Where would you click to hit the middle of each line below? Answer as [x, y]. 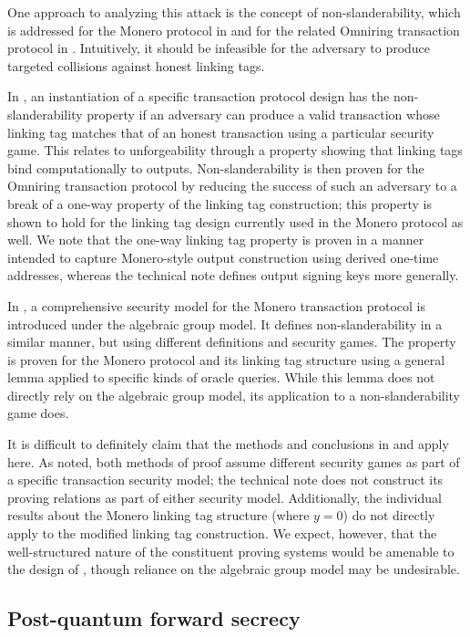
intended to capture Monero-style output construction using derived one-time [223, 257]
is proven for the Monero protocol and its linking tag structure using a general [226, 359]
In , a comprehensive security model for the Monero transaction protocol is [217, 305]
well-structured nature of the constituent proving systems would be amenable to [231, 551]
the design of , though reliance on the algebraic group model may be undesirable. [234, 569]
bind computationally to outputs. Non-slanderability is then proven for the [216, 167]
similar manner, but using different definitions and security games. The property [232, 342]
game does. [38, 413]
